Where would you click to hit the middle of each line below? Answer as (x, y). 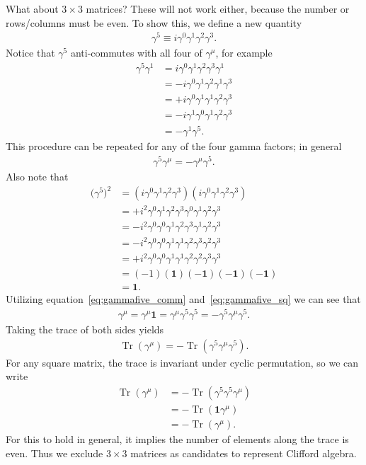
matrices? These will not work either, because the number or (218, 8)
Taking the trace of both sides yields (85, 329)
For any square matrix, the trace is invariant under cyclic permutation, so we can (182, 362)
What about (32, 8)
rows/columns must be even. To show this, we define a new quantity (154, 22)
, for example (244, 53)
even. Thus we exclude (55, 453)
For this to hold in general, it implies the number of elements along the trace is (177, 439)
